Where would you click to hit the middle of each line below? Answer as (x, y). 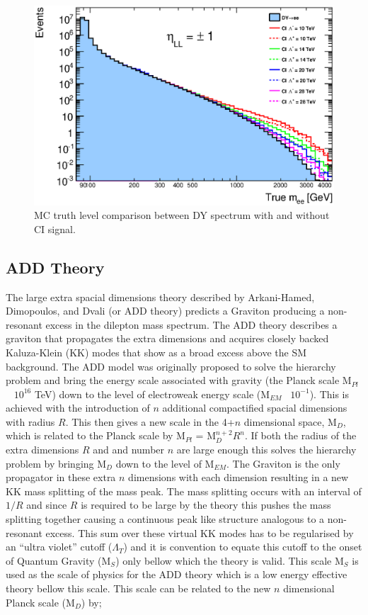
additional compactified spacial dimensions (255, 408)
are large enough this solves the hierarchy (266, 450)
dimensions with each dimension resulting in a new (238, 477)
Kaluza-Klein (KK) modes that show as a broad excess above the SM (156, 352)
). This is (329, 394)
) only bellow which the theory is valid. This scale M (230, 560)
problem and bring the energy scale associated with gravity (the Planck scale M (179, 380)
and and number (129, 450)
